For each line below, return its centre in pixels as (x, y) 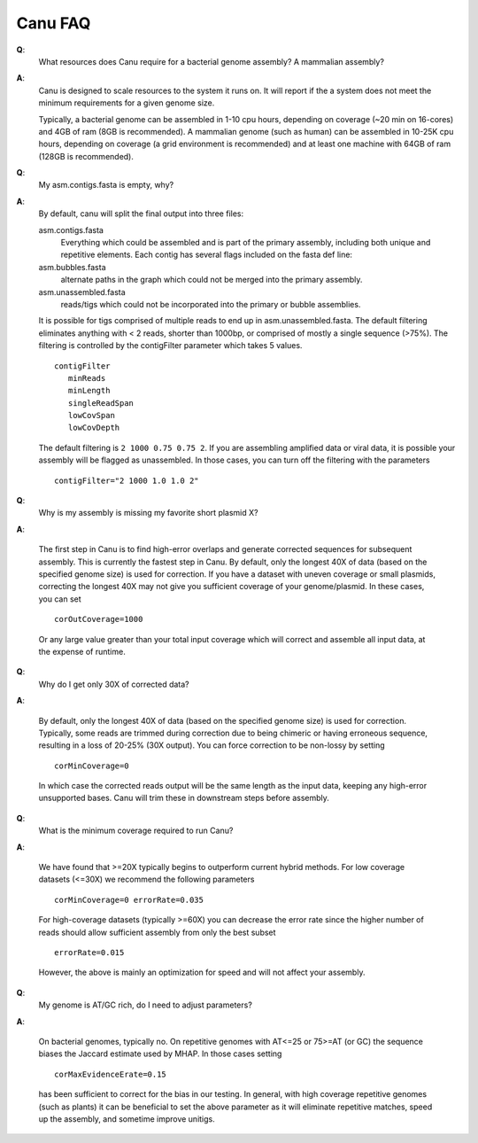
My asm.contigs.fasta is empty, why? (106, 185)
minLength (89, 391)
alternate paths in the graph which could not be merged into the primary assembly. (212, 280)
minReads (87, 378)
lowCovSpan (91, 416)
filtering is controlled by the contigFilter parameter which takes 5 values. (170, 346)
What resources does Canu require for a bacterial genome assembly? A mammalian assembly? (212, 61)
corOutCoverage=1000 (99, 619)
